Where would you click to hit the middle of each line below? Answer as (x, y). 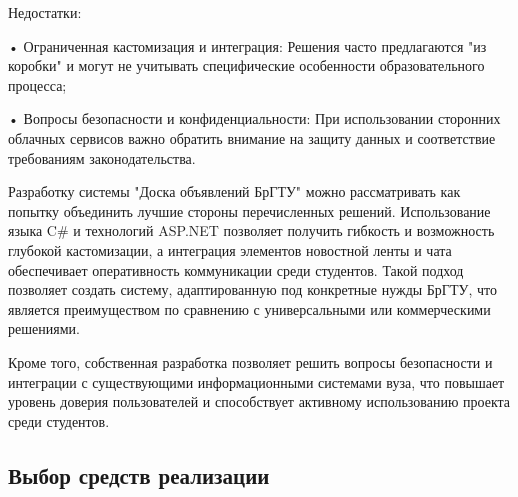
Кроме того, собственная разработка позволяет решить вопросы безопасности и (250, 361)
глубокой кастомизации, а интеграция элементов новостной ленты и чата (230, 249)
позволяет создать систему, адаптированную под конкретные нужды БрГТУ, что (252, 289)
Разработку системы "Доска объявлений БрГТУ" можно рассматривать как (234, 191)
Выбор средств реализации (139, 474)
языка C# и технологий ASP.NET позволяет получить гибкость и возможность (251, 230)
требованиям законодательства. (102, 157)
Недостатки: (45, 12)
